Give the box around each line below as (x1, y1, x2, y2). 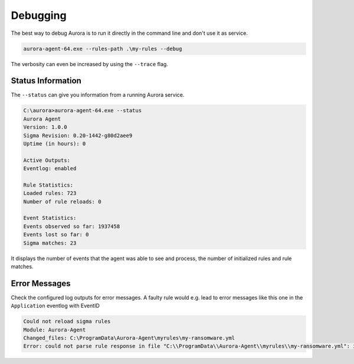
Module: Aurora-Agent (23, 326, 86, 333)
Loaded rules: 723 (23, 190, 77, 197)
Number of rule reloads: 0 (23, 198, 101, 205)
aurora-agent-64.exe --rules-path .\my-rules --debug (23, 45, 182, 52)
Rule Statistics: (23, 181, 74, 188)
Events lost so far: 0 (23, 231, 89, 238)
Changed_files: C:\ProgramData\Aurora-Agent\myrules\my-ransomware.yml (23, 334, 235, 342)
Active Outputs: (23, 157, 71, 164)
